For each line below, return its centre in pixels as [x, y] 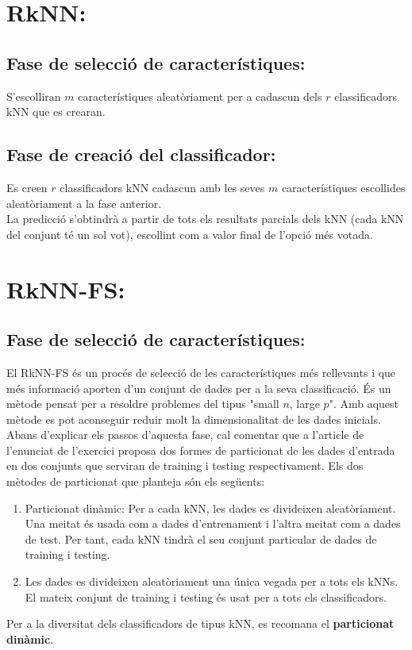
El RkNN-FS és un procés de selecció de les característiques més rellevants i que [201, 372]
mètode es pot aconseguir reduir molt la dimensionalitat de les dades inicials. [194, 419]
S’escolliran [34, 96]
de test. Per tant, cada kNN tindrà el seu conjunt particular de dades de [201, 538]
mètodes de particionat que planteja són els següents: [136, 481]
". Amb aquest [364, 404]
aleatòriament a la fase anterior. [84, 203]
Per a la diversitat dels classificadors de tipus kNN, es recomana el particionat [200, 623]
